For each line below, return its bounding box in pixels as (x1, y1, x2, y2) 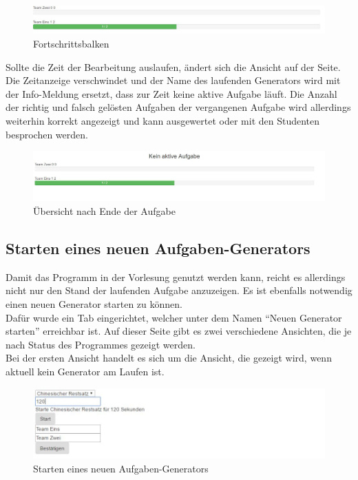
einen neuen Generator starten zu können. (6, 297, 182, 311)
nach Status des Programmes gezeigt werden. (6, 337, 196, 351)
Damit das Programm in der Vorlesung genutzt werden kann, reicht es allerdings (6, 269, 346, 284)
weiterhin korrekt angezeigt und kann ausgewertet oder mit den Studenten (6, 113, 320, 127)
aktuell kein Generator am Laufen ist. (6, 364, 165, 378)
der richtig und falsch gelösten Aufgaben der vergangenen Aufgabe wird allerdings (6, 100, 351, 114)
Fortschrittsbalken (33, 36, 109, 50)
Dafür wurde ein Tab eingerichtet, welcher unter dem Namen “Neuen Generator (6, 310, 342, 324)
